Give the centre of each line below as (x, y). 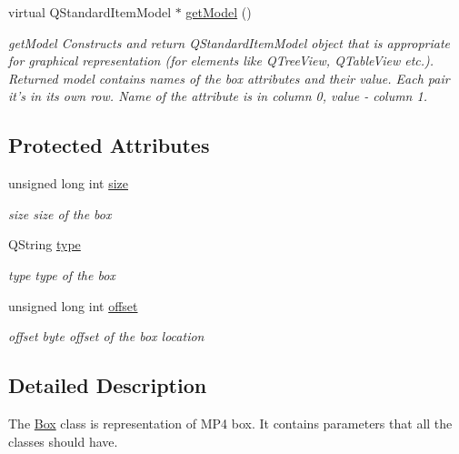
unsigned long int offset (73, 305)
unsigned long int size (68, 183)
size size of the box (60, 213)
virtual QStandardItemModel (90, 12)
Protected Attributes (109, 145)
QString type (45, 244)
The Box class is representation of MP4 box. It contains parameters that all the (230, 423)
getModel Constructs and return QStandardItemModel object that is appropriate (229, 42)
